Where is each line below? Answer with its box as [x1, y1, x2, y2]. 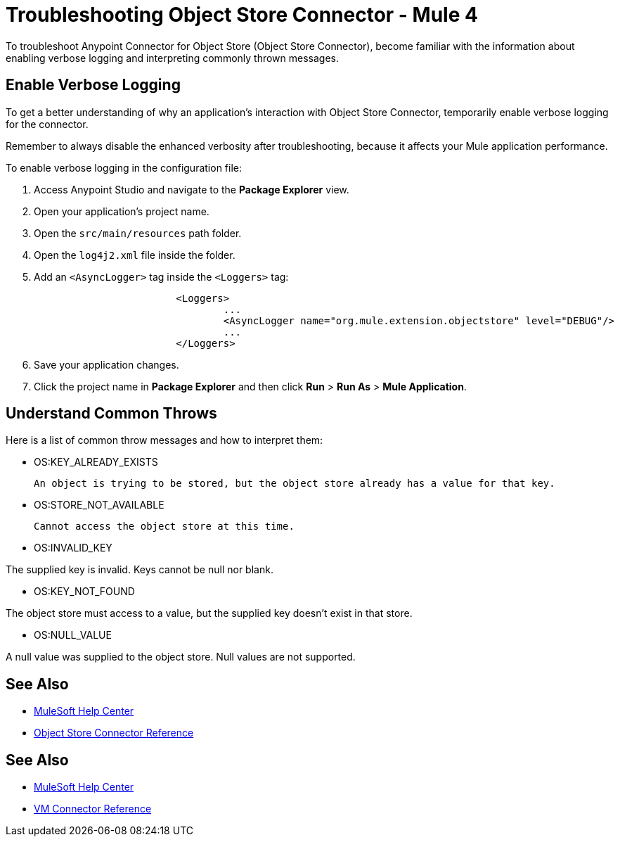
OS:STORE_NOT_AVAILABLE [34, 499, 164, 511]
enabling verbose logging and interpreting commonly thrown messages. [6, 51, 340, 64]
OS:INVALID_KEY [34, 542, 112, 554]
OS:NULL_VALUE [34, 629, 112, 642]
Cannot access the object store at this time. [34, 521, 295, 532]
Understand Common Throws [6, 404, 217, 423]
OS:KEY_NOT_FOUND [34, 585, 135, 598]
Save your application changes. [34, 358, 179, 371]
